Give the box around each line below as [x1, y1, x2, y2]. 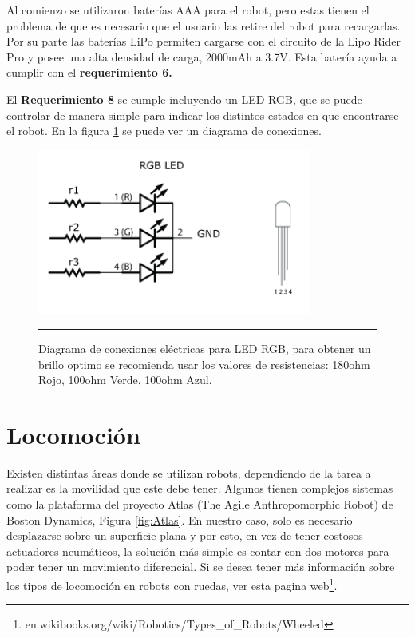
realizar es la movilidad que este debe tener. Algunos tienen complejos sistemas [6, 480, 393, 497]
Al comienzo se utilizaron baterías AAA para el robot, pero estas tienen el [6, 2, 370, 18]
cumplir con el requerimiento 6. [6, 64, 172, 81]
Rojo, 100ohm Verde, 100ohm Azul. [38, 371, 212, 388]
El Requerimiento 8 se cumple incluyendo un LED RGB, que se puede [6, 90, 362, 107]
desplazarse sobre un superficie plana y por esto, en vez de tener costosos [6, 527, 363, 544]
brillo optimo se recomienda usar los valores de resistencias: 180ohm [38, 355, 370, 372]
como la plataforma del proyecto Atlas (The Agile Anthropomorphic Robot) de [6, 496, 393, 513]
